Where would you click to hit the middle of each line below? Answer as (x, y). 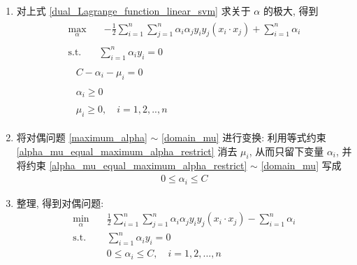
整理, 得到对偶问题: (60, 202)
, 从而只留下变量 (286, 151)
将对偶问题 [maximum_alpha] (82, 137)
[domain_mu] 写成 (301, 165)
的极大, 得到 (291, 10)
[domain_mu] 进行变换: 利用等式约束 (244, 137)
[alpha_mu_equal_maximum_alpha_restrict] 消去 (127, 151)
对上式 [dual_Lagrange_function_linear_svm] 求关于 (133, 10)
